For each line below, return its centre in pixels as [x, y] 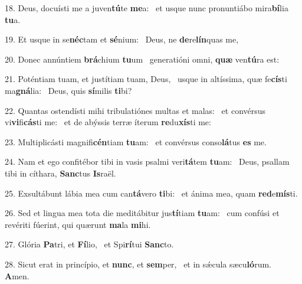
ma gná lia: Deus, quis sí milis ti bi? [68, 90]
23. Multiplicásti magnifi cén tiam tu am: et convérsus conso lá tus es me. [136, 141]
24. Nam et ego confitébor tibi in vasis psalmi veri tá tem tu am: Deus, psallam [147, 161]
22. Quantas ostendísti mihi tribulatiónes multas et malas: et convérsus [135, 110]
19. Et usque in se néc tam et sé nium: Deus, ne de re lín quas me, [122, 39]
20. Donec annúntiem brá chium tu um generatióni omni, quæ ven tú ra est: [142, 59]
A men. [17, 275]
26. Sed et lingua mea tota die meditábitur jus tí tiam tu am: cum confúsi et [142, 213]
